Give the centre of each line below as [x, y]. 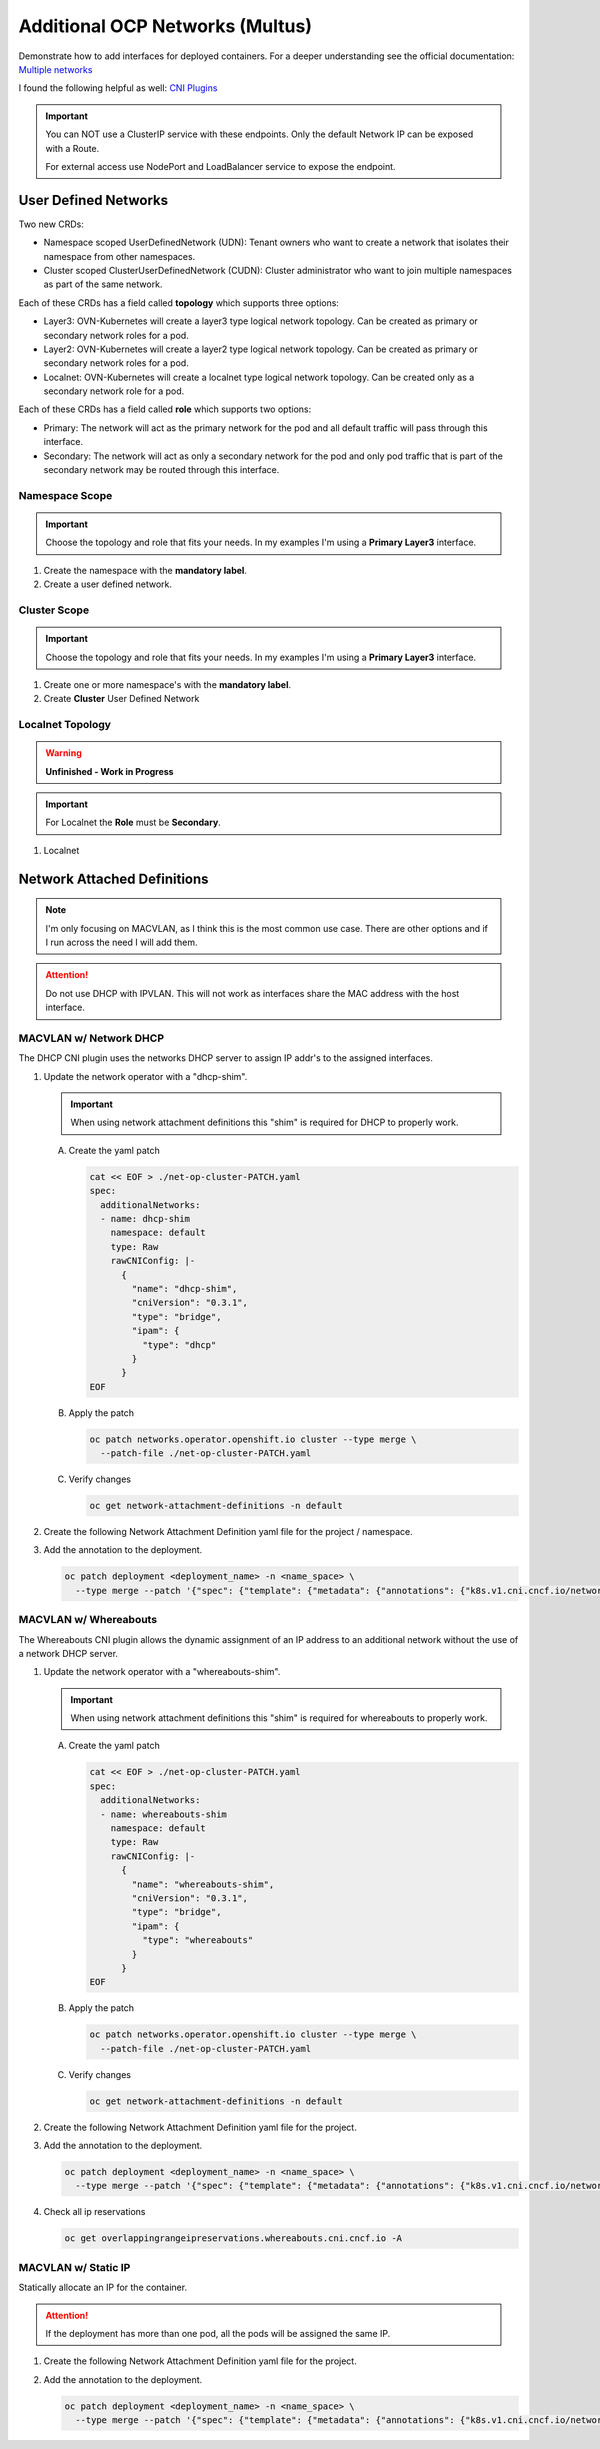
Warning [63, 753]
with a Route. [72, 148]
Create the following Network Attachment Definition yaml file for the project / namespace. [228, 1532]
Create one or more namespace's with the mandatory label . [167, 684]
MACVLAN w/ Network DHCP [91, 1038]
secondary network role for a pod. [114, 391]
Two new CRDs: [51, 224]
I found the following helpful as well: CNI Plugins [118, 88]
